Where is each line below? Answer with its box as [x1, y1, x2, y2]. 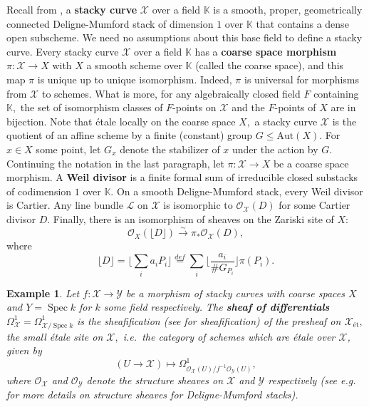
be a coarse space [273, 155, 349, 170]
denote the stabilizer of [120, 141, 220, 156]
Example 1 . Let [6, 285, 80, 300]
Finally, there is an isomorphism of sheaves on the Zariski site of [53, 211, 334, 226]
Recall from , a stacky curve [6, 2, 137, 16]
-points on [172, 100, 217, 115]
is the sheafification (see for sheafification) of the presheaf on [77, 313, 341, 328]
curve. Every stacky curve [6, 43, 119, 58]
